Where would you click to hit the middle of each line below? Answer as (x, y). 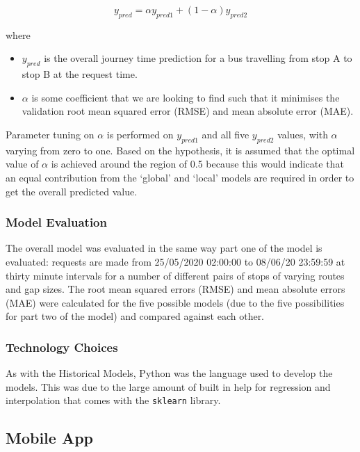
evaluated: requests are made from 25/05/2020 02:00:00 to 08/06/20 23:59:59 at (175, 261)
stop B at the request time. (80, 74)
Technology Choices (62, 347)
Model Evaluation (56, 222)
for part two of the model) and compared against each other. (135, 316)
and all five (226, 134)
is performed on (140, 134)
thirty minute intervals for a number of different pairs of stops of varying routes (175, 275)
